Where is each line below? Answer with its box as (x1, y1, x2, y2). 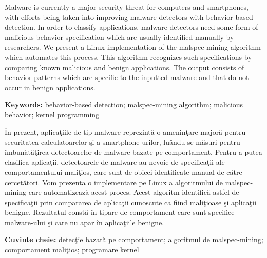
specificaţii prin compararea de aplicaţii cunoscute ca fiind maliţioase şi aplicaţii (5, 196, 257, 207)
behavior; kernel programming (5, 109, 100, 120)
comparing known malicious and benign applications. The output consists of (5, 62, 244, 72)
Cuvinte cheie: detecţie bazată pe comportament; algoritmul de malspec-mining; (5, 234, 263, 245)
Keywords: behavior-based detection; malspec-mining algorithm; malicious (5, 99, 243, 110)
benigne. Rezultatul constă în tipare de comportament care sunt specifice (5, 207, 235, 217)
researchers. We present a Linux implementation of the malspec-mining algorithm (5, 42, 261, 52)
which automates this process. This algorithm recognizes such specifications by (5, 51, 252, 62)
